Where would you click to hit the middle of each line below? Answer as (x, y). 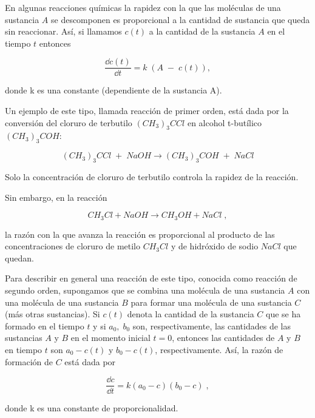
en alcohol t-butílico (225, 122)
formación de (29, 361)
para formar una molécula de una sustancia (211, 302)
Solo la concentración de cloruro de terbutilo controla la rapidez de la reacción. (152, 177)
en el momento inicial (110, 338)
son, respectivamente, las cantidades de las (212, 325)
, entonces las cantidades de (223, 338)
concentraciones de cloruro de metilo (73, 246)
